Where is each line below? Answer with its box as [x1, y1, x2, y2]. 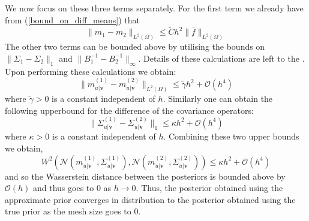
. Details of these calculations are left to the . [138, 52, 305, 64]
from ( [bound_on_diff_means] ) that [5, 13, 140, 26]
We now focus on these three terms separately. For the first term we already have [5, 2, 304, 14]
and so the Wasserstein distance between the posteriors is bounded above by [5, 169, 286, 182]
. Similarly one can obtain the [163, 92, 273, 104]
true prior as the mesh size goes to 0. [5, 205, 141, 217]
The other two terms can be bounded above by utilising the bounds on [5, 40, 265, 53]
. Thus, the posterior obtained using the [136, 181, 283, 194]
